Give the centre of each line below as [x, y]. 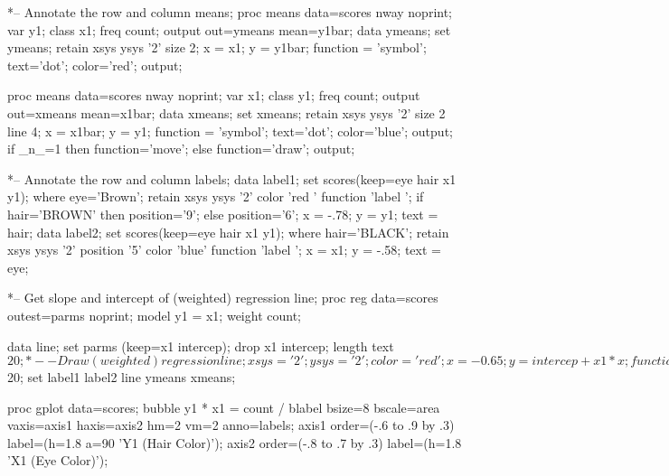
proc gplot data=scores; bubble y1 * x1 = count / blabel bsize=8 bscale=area [224, 407]
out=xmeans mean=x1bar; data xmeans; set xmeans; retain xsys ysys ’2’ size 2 [226, 112]
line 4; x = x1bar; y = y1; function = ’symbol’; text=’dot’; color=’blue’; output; [230, 131]
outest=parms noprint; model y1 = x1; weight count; [154, 315]
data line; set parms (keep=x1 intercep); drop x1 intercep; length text [201, 345]
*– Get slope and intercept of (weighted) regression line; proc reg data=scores [223, 298]
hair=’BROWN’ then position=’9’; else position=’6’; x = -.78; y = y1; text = [223, 214]
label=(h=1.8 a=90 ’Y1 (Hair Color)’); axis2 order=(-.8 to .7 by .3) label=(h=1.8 [235, 442]
